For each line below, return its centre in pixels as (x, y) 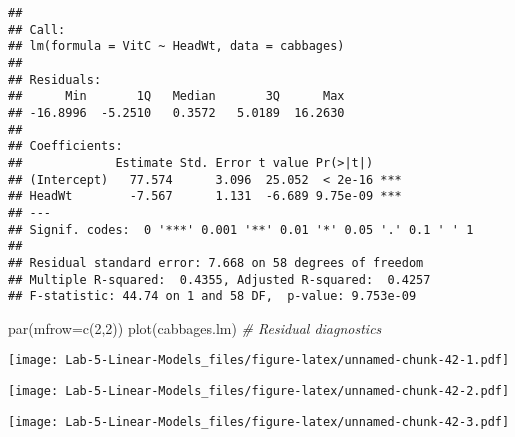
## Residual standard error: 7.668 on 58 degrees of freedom (216, 262)
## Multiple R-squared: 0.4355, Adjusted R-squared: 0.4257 (219, 279)
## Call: (37, 29)
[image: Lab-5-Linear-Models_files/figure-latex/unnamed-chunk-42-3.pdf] (259, 421)
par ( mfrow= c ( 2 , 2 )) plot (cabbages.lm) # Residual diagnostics (195, 327)
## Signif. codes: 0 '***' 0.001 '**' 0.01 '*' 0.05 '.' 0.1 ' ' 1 (241, 229)
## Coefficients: (65, 146)
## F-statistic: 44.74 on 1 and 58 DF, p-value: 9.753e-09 (212, 296)
